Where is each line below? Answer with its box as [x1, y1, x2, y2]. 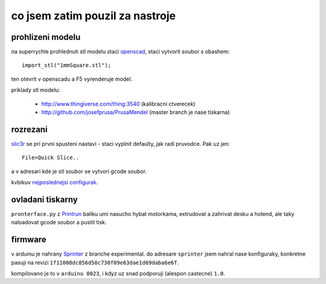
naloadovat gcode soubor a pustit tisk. [11, 219, 107, 226]
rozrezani [11, 124, 48, 134]
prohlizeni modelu [11, 32, 81, 42]
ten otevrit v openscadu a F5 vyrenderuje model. [11, 75, 133, 83]
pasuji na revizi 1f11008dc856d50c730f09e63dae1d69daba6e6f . [11, 259, 179, 266]
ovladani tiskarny [11, 194, 78, 204]
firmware [11, 235, 46, 245]
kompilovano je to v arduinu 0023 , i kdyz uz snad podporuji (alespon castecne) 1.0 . [11, 270, 226, 277]
